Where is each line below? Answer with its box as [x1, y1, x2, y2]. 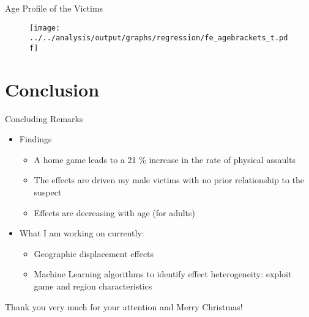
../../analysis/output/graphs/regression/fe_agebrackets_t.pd [29, 34, 288, 43]
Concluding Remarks [5, 112, 83, 125]
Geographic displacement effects [34, 247, 154, 260]
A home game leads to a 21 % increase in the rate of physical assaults [34, 153, 296, 166]
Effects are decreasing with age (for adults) [34, 206, 196, 219]
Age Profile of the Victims [5, 2, 103, 14]
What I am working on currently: [19, 227, 144, 239]
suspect [34, 186, 62, 199]
